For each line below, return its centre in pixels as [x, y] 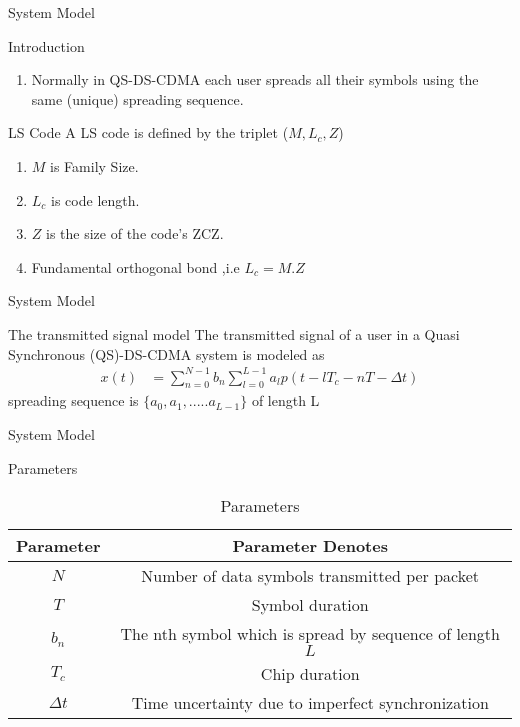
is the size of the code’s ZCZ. [135, 233]
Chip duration [310, 674]
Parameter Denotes [310, 546]
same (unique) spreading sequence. [137, 98]
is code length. [95, 199]
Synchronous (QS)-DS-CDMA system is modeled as [166, 353]
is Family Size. [94, 165]
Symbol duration [310, 605]
